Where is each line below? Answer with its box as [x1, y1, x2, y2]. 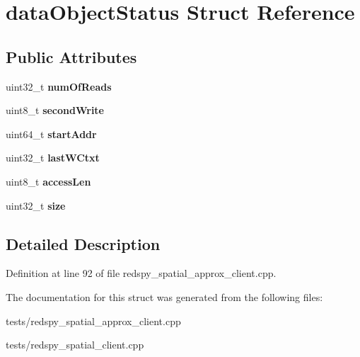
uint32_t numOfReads [6, 79, 112, 93]
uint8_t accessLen [6, 174, 91, 188]
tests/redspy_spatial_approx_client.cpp [6, 313, 181, 328]
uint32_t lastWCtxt [6, 150, 100, 165]
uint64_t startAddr [6, 126, 97, 141]
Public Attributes [6, 45, 137, 67]
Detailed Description [6, 232, 161, 254]
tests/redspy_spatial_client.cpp [6, 337, 144, 352]
